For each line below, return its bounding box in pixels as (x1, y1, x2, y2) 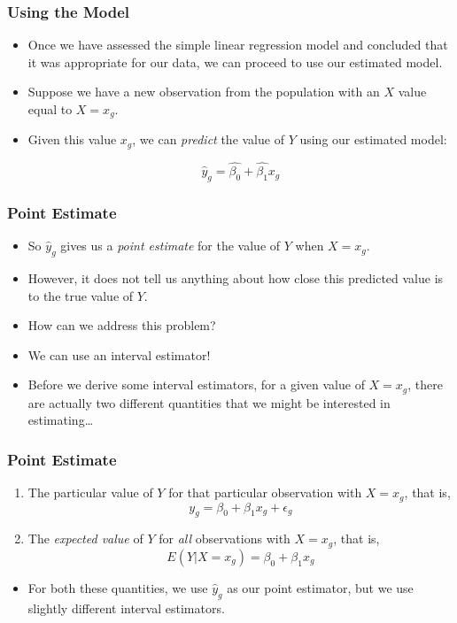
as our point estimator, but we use (227, 578, 414, 596)
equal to (27, 100, 73, 118)
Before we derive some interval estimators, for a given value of (27, 375, 365, 394)
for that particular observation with (168, 483, 362, 502)
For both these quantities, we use (27, 578, 208, 596)
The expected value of (27, 529, 143, 548)
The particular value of (27, 483, 153, 502)
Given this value (27, 130, 117, 149)
